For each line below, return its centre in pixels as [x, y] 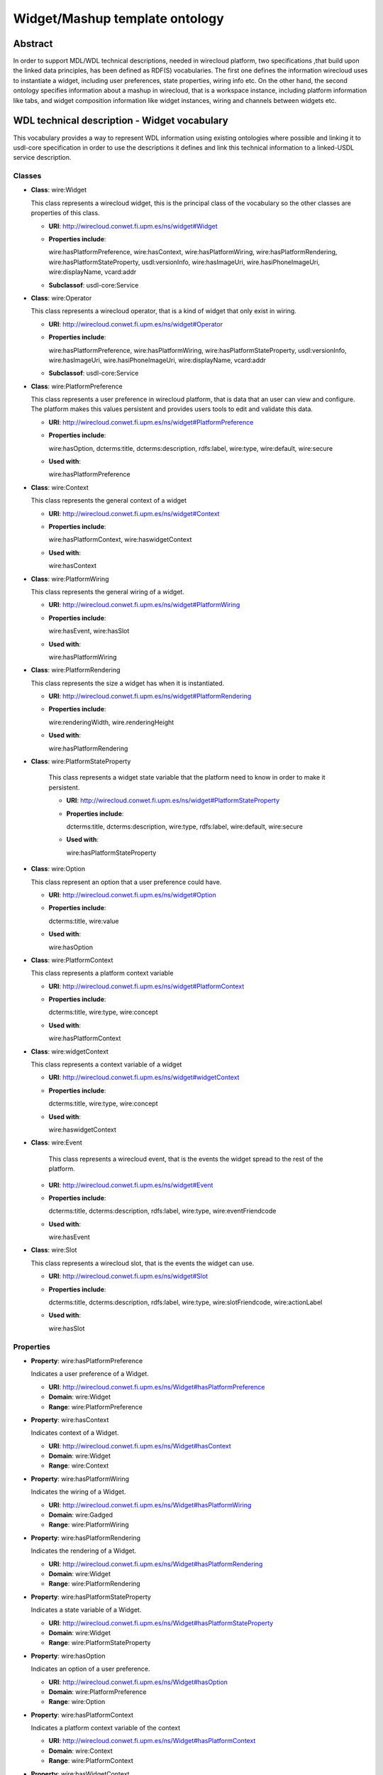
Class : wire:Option [58, 869]
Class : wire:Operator [61, 297]
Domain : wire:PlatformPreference [98, 1692]
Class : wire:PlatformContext [72, 960]
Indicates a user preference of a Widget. [90, 1374]
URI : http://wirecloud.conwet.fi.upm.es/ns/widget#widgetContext [144, 1077]
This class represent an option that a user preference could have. [126, 882]
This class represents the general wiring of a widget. [107, 591]
